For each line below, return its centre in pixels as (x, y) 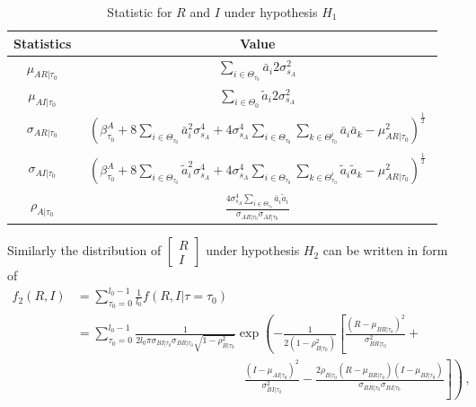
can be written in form (385, 250)
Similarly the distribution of (84, 250)
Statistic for (140, 12)
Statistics (43, 43)
